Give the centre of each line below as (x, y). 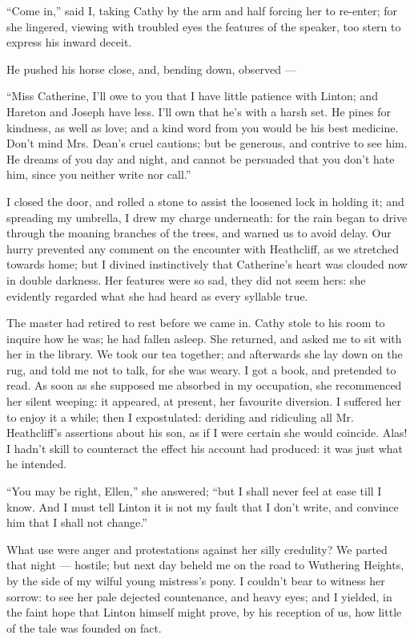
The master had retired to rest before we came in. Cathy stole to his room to (196, 323)
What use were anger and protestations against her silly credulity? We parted (197, 549)
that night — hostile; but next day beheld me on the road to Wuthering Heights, (205, 565)
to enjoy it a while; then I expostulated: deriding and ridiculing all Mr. (180, 417)
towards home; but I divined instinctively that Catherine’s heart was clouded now (207, 264)
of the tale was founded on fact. (84, 627)
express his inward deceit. (69, 42)
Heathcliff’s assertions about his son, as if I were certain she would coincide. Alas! (207, 433)
